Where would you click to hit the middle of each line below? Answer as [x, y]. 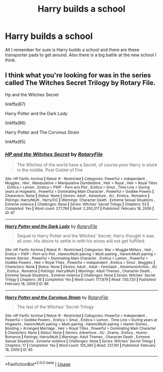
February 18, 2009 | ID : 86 [27, 284]
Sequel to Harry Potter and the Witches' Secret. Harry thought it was [85, 236]
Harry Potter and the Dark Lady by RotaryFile [51, 226]
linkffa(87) [15, 104]
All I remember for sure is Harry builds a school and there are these [72, 50]
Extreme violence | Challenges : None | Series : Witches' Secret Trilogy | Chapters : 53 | [77, 204]
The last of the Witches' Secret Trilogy [55, 307]
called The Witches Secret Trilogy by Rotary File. [81, 83]
